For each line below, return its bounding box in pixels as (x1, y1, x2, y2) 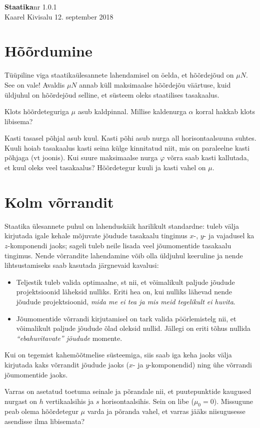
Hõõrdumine (4, 41, 92, 61)
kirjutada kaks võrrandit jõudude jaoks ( (4, 359, 129, 369)
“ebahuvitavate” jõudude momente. (16, 332, 122, 343)
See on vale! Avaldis (4, 79, 65, 90)
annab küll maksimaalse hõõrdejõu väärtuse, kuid (79, 79, 231, 90)
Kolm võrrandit (4, 191, 114, 212)
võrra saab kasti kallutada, (166, 152, 249, 163)
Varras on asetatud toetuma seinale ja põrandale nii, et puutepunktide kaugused (4, 386, 251, 396)
